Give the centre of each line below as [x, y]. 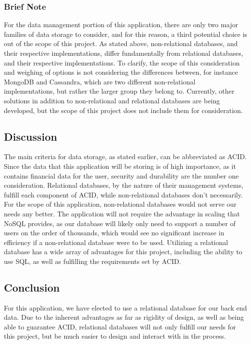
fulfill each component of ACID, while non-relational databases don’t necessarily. [124, 194]
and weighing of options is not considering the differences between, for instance [121, 72]
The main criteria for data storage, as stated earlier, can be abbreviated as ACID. [125, 156]
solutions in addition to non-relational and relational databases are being [112, 100]
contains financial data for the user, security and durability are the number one [121, 175]
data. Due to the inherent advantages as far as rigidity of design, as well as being [124, 317]
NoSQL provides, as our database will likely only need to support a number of [120, 223]
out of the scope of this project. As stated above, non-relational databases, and [121, 43]
